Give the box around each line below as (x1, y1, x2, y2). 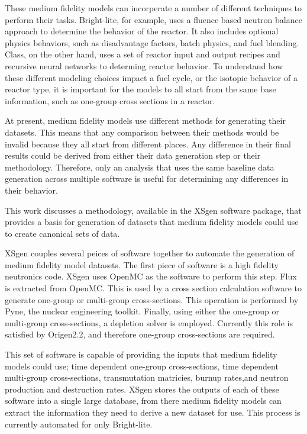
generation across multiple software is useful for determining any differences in (5, 172, 289, 185)
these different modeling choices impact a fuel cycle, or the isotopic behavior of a (5, 71, 298, 83)
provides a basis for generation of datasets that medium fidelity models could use (5, 216, 299, 228)
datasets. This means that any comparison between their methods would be (5, 126, 279, 138)
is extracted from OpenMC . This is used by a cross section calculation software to (5, 282, 302, 294)
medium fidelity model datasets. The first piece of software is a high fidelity (5, 258, 279, 271)
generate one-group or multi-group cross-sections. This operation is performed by (5, 293, 299, 306)
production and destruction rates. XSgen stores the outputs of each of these (5, 382, 279, 395)
